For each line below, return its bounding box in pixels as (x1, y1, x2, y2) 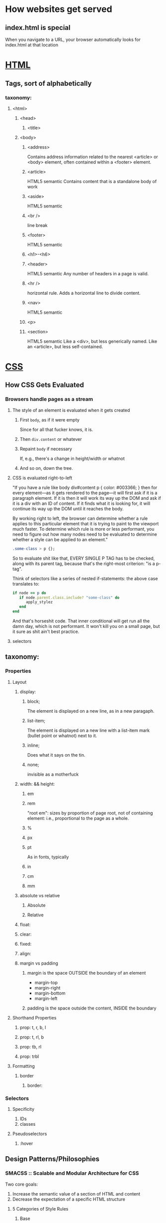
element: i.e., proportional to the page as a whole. (27, 815, 129, 821)
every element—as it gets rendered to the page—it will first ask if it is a (12, 490, 158, 496)
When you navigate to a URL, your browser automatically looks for (5, 36, 141, 42)
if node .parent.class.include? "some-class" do (19, 595, 120, 600)
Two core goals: (5, 1181, 38, 1187)
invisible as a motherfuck (27, 771, 79, 777)
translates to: (12, 581, 40, 587)
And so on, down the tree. (19, 465, 73, 471)
